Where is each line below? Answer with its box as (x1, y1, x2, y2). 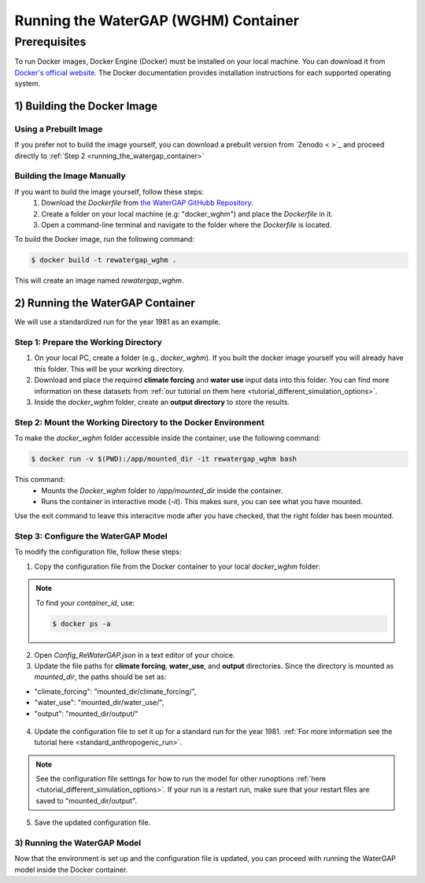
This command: (14, 475, 65, 484)
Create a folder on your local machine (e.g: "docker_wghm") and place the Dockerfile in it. (41, 209, 334, 218)
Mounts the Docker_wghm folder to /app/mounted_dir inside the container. (41, 485, 283, 495)
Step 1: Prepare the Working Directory (14, 337, 163, 348)
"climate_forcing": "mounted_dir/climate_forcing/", (34, 686, 197, 696)
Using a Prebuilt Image (14, 123, 103, 134)
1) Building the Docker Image (14, 99, 158, 113)
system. (14, 79, 41, 88)
